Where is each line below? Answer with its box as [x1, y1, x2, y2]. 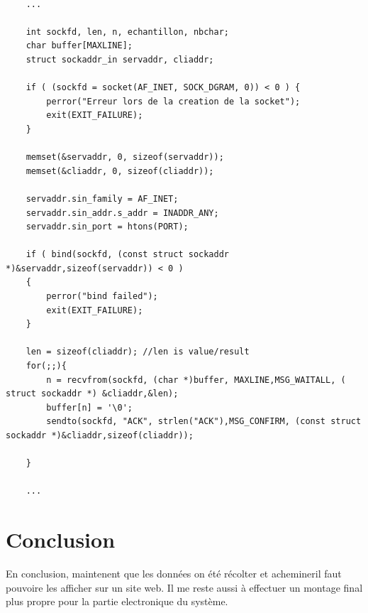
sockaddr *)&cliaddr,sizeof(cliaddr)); [6, 430, 194, 440]
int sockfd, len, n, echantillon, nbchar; [26, 26, 229, 37]
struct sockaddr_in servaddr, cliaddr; [26, 54, 214, 65]
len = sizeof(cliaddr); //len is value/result [26, 347, 250, 357]
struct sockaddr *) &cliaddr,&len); [6, 389, 179, 399]
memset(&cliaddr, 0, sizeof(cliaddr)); [26, 166, 214, 176]
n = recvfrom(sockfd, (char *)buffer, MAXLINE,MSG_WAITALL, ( [46, 374, 346, 385]
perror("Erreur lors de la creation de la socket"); [46, 96, 301, 107]
